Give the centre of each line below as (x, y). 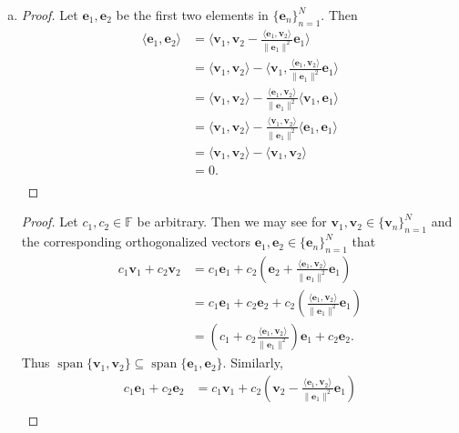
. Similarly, (253, 363)
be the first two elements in (192, 15)
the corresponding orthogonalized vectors (136, 242)
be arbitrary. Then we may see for (232, 222)
